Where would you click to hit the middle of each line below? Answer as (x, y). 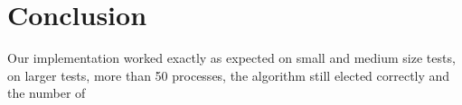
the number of (47, 93)
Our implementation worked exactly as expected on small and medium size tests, (231, 58)
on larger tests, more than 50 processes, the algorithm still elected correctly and (229, 75)
